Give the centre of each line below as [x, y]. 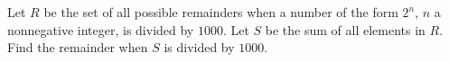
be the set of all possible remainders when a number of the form [221, 12]
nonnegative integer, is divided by [101, 29]
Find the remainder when [78, 47]
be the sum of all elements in [345, 29]
